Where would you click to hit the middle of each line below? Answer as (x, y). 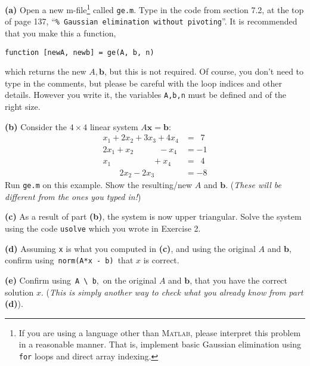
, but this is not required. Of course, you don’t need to (204, 71)
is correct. (161, 260)
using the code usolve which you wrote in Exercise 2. (103, 228)
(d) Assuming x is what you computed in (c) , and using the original (130, 248)
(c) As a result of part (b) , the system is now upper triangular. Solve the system (153, 216)
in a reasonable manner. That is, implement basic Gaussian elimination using (160, 344)
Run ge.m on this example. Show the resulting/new (99, 185)
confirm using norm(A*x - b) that (69, 260)
